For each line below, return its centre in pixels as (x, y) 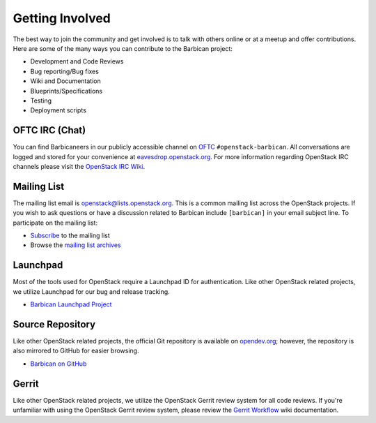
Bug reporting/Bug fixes (64, 71)
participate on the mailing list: (55, 223)
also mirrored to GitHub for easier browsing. (76, 351)
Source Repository (54, 324)
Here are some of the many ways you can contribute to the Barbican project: (123, 48)
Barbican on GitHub (58, 364)
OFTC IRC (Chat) (49, 130)
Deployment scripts (58, 110)
